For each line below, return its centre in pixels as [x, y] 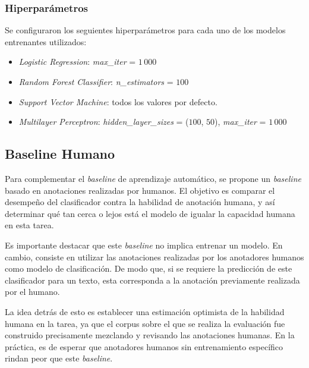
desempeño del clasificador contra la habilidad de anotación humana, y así [140, 202]
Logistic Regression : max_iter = [77, 62]
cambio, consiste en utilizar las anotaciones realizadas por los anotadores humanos [154, 257]
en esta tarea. [29, 225]
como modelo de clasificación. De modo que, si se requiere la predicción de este [149, 268]
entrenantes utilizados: [46, 41]
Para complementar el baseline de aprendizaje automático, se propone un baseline [153, 178]
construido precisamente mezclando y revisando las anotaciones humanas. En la [150, 335]
